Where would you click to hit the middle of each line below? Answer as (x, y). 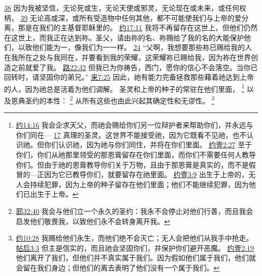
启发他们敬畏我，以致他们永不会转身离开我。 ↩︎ (93, 221)
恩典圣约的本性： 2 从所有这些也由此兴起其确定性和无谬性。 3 (113, 100)
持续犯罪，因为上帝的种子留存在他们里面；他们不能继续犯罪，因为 (139, 184)
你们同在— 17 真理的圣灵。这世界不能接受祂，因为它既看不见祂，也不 (131, 134)
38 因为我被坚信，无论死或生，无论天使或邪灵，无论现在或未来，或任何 (122, 8)
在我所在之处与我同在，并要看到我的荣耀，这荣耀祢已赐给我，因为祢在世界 (127, 57)
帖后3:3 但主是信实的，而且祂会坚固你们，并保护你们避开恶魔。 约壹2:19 (135, 247)
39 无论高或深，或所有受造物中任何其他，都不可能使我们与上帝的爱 (131, 17)
